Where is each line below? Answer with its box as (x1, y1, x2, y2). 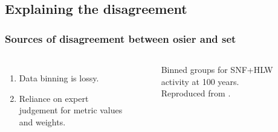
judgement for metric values (19, 104, 123, 116)
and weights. (19, 115, 66, 128)
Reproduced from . (161, 87, 231, 99)
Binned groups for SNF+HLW (161, 63, 273, 75)
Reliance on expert (19, 92, 89, 104)
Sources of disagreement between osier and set (5, 31, 236, 46)
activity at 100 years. (161, 75, 239, 87)
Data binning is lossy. (19, 72, 99, 84)
